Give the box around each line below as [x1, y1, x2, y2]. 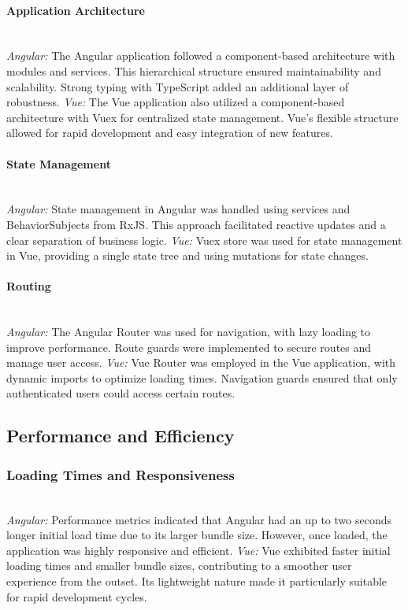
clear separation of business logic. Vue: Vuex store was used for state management [6, 231, 402, 248]
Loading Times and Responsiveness [6, 464, 235, 484]
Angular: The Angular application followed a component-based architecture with [6, 47, 395, 64]
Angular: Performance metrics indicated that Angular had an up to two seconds [6, 511, 391, 527]
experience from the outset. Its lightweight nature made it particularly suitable [6, 573, 388, 590]
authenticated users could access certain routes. [6, 385, 236, 401]
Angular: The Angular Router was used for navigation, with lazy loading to [6, 323, 371, 340]
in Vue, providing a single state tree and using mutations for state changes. [6, 247, 369, 264]
